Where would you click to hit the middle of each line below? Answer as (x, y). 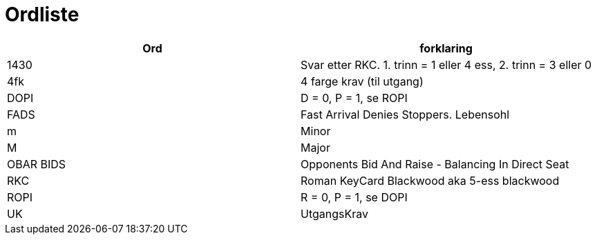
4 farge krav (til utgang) (362, 81)
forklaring (446, 48)
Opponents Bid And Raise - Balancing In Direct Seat (435, 164)
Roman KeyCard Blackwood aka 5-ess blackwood (430, 180)
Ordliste (42, 14)
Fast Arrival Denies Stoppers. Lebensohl (405, 114)
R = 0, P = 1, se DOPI (354, 197)
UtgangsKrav (335, 213)
